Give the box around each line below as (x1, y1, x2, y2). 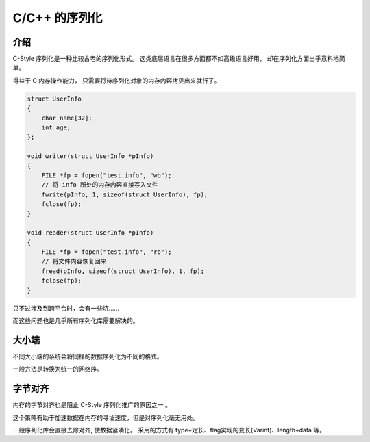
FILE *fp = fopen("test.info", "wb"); (41, 171, 172, 179)
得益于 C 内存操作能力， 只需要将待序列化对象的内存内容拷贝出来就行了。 (12, 76, 221, 85)
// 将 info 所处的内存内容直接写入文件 (41, 181, 159, 189)
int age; (41, 124, 71, 131)
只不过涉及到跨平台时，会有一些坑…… (12, 304, 120, 312)
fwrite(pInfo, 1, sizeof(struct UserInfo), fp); (41, 190, 208, 198)
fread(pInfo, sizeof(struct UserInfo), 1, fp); (41, 267, 205, 275)
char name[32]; (41, 114, 92, 122)
